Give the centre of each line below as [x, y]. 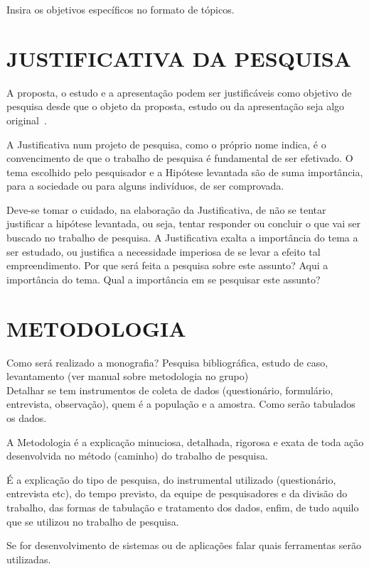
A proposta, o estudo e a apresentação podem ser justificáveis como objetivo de [179, 92]
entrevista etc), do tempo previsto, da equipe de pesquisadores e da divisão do [177, 493]
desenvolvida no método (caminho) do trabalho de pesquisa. [137, 456]
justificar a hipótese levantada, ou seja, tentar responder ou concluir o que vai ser [184, 223]
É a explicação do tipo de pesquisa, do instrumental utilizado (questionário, [171, 479]
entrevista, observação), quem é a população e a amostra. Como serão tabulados [181, 404]
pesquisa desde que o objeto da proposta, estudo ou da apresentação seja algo [176, 106]
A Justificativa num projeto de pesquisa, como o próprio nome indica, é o [166, 144]
